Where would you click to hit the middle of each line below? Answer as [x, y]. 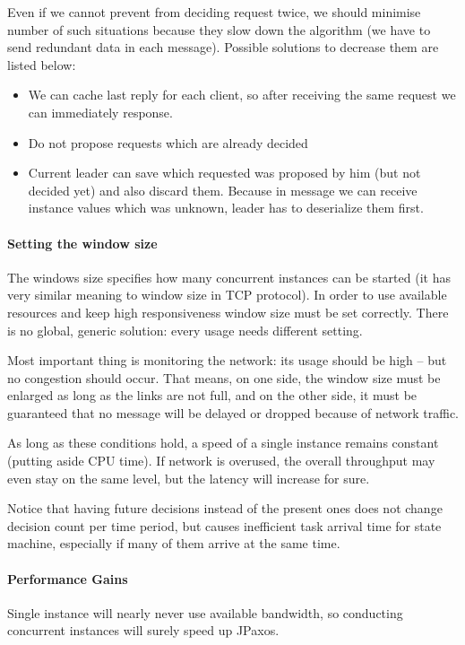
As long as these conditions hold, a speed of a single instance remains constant [223, 443]
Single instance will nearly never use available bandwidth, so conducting [205, 612]
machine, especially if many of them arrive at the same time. [174, 543]
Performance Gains [68, 578]
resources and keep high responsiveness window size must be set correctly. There [228, 312]
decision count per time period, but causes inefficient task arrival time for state [224, 525]
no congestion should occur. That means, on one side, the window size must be [224, 377]
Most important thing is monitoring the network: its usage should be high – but [227, 360]
